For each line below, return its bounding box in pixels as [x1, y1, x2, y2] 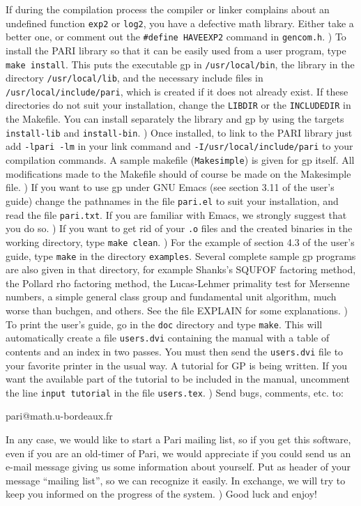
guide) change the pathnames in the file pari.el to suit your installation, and [6, 193, 339, 208]
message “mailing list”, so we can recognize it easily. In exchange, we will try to [6, 473, 346, 487]
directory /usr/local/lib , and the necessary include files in [6, 70, 263, 85]
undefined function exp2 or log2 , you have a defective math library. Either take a [6, 15, 354, 30]
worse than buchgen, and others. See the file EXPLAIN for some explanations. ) [6, 302, 348, 317]
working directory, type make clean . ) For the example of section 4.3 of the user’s [6, 234, 355, 249]
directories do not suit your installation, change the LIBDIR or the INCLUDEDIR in [6, 98, 351, 112]
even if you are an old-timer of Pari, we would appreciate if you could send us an [6, 445, 351, 460]
